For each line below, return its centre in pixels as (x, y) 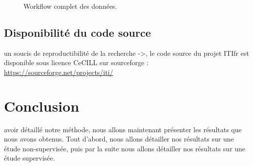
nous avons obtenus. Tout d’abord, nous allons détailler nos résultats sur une (119, 139)
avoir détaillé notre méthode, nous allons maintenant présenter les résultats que (123, 129)
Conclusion (42, 106)
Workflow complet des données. (70, 6)
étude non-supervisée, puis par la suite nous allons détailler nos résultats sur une (125, 148)
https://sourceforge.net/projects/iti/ (59, 72)
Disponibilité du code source (77, 32)
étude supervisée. (30, 158)
